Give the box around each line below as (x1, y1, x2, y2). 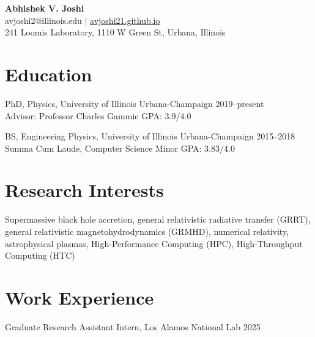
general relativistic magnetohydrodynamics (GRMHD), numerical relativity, (5, 225, 289, 237)
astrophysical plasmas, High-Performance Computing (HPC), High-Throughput (5, 237, 303, 250)
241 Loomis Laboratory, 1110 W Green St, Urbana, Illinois (5, 26, 226, 39)
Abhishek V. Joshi (5, 2, 84, 14)
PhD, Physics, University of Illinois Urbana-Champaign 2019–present (5, 97, 264, 109)
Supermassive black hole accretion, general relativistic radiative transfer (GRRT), (5, 213, 311, 226)
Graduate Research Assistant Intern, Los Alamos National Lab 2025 (5, 320, 261, 333)
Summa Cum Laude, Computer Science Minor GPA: (5, 141, 202, 154)
